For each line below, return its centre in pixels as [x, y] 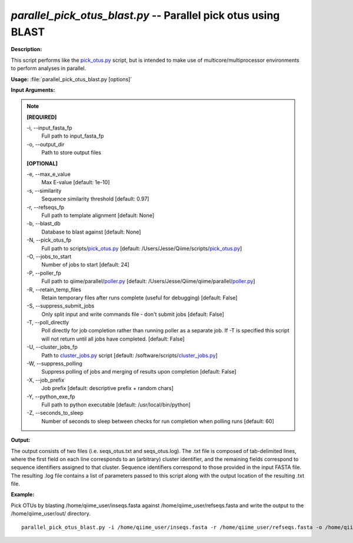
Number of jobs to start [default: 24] [85, 265]
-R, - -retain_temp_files [54, 289]
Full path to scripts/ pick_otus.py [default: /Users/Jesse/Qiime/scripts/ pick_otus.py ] [142, 248]
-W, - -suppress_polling [54, 364]
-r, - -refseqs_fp [46, 207]
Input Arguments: [33, 90]
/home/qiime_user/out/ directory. [51, 514]
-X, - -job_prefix [46, 380]
